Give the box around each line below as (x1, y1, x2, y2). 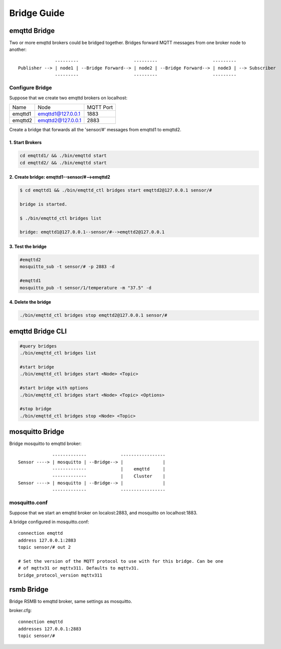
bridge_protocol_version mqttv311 (18, 572, 102, 578)
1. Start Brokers (9, 140, 42, 146)
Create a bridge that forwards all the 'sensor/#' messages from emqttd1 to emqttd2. (9, 127, 182, 133)
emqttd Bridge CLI (9, 327, 67, 335)
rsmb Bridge (9, 585, 48, 594)
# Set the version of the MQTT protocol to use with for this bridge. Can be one (18, 559, 224, 564)
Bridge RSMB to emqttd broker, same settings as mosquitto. (9, 598, 132, 604)
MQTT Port (86, 104, 113, 111)
